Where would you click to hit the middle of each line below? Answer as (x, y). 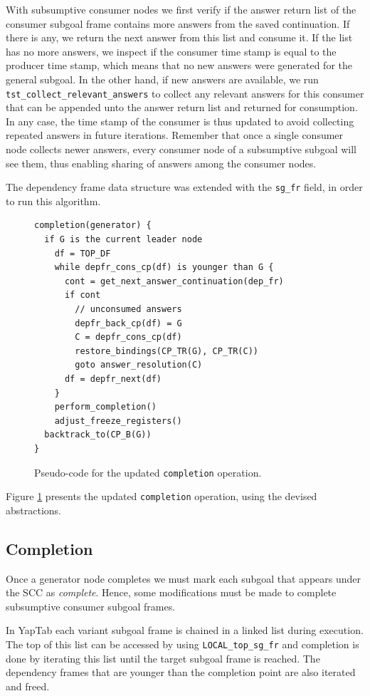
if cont (83, 295)
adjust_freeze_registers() (118, 421)
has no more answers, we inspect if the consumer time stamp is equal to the (171, 51)
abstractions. (33, 510)
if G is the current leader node (123, 240)
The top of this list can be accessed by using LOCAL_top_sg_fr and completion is (183, 644)
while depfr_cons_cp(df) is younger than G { (164, 268)
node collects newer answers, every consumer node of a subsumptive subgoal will (181, 149)
